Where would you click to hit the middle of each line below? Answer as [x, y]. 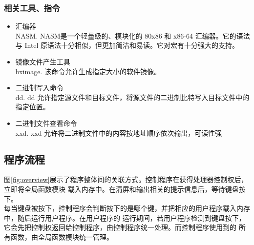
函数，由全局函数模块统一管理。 [62, 236]
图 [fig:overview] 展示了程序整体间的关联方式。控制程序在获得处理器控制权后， [126, 179]
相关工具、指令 [32, 8]
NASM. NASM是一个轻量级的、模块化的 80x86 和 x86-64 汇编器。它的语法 [133, 35]
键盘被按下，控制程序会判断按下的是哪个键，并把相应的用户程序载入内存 [134, 208]
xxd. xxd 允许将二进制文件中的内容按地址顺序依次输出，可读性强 [119, 133]
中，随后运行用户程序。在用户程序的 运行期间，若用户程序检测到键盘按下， [125, 217]
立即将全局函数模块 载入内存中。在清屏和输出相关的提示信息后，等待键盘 [121, 189]
